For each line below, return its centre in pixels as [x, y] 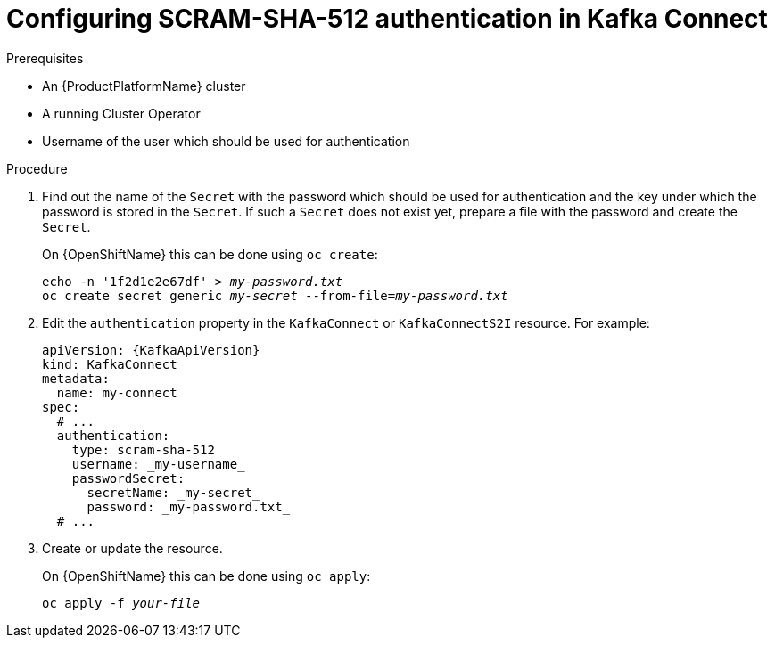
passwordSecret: [128, 478]
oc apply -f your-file [121, 603]
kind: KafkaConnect [110, 364]
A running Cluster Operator [121, 113]
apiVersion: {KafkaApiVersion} [151, 350]
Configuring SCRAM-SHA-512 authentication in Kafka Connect [387, 19]
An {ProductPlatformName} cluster [144, 86]
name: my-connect [117, 392]
